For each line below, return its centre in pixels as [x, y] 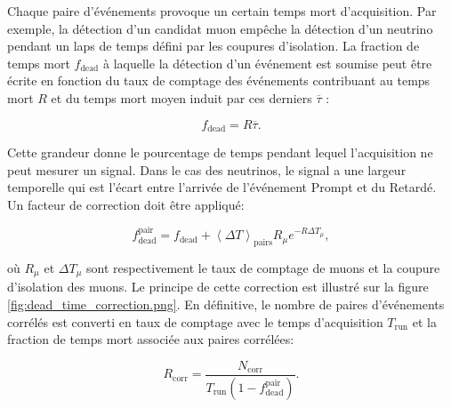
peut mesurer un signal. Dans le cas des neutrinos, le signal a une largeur [207, 169]
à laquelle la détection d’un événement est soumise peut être [268, 63]
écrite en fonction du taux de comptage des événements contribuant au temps [219, 80]
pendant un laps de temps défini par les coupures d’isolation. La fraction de [213, 46]
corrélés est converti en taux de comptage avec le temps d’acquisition [195, 321]
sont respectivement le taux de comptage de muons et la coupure [263, 268]
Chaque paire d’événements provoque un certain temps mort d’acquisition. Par [222, 11]
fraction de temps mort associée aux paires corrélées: [151, 339]
